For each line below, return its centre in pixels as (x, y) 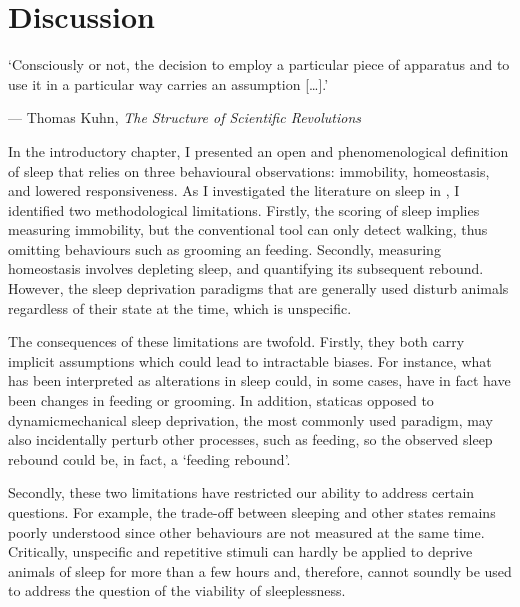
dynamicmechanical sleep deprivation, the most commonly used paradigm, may (250, 419)
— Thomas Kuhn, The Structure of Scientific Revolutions (184, 117)
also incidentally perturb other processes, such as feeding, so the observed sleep (250, 439)
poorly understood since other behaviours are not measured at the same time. (246, 531)
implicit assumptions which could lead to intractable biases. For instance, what (250, 360)
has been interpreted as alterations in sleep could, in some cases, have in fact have (259, 380)
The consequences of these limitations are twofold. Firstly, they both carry (236, 341)
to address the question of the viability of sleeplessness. (177, 590)
